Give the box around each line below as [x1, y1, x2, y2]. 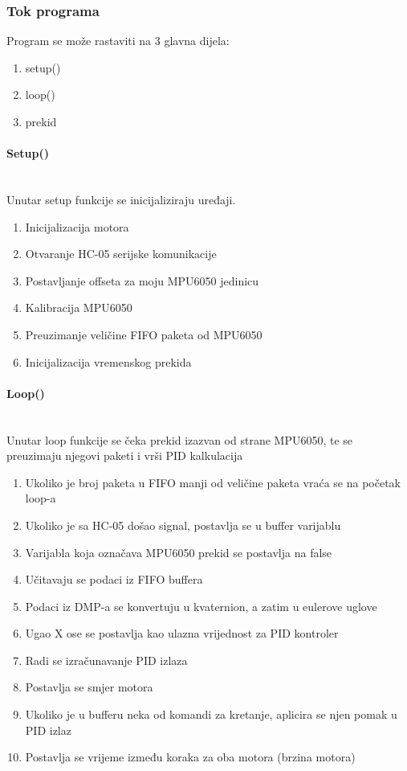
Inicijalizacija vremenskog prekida [25, 353, 192, 370]
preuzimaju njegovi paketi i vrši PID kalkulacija [6, 447, 243, 464]
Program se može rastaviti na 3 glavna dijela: [6, 32, 230, 49]
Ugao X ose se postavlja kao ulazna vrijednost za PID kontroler [25, 625, 339, 642]
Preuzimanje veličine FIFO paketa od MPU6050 [25, 326, 263, 342]
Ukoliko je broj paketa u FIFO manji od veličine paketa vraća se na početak [25, 474, 401, 490]
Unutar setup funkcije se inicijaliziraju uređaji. [6, 191, 236, 207]
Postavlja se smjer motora [25, 679, 153, 695]
